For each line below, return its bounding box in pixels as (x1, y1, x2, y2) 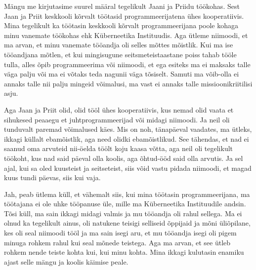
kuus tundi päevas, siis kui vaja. (4, 172, 101, 183)
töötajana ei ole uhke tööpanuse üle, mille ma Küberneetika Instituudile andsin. (4, 198, 246, 209)
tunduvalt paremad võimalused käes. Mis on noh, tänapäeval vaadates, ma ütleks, (4, 124, 252, 134)
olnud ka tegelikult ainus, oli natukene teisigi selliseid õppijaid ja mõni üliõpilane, (4, 218, 251, 228)
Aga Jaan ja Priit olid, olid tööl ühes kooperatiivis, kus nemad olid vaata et (4, 104, 234, 115)
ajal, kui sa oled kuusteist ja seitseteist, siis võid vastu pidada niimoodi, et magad (4, 162, 252, 173)
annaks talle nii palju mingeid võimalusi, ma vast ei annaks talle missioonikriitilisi (4, 78, 253, 88)
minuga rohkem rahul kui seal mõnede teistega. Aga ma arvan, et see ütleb (4, 237, 231, 247)
